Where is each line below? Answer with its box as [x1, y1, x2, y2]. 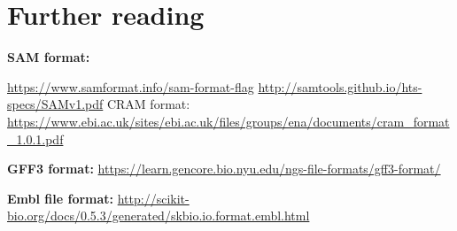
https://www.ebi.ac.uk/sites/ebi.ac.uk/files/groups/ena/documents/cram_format [7, 112, 450, 130]
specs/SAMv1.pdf [7, 95, 104, 113]
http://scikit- [117, 189, 190, 207]
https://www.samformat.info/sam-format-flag [7, 77, 254, 96]
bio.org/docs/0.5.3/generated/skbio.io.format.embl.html [7, 206, 310, 225]
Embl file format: [7, 189, 114, 207]
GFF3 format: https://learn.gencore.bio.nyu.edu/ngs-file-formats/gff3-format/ [7, 159, 441, 178]
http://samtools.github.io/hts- [258, 77, 422, 96]
